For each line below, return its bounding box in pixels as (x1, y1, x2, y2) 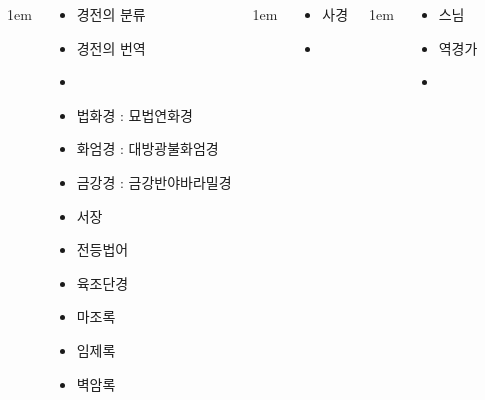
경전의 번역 (76, 37, 146, 58)
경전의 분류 (76, 4, 146, 24)
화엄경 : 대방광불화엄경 (76, 138, 219, 159)
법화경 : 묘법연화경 (76, 104, 193, 125)
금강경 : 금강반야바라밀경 (76, 171, 232, 192)
